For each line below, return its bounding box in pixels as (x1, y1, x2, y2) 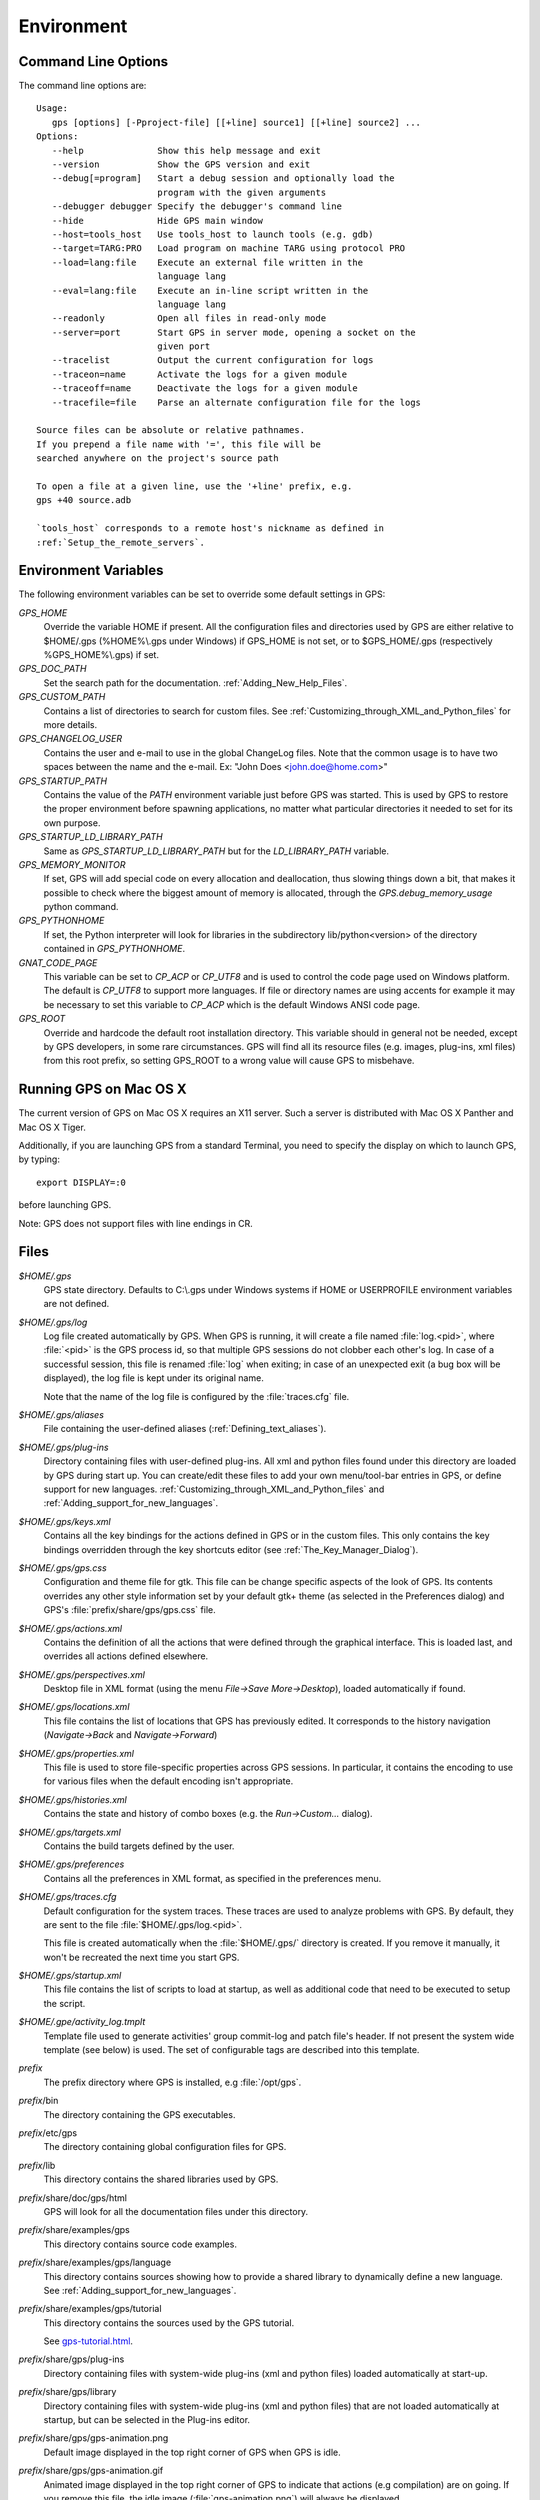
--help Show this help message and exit (51, 145, 322, 156)
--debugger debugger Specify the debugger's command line (51, 201, 342, 212)
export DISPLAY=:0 (36, 1176, 127, 1188)
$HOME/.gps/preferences (18, 1858, 125, 1870)
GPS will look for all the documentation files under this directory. (43, 2205, 309, 2217)
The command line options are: (18, 80, 147, 92)
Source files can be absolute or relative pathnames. (36, 425, 305, 436)
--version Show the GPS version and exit (51, 159, 311, 170)
